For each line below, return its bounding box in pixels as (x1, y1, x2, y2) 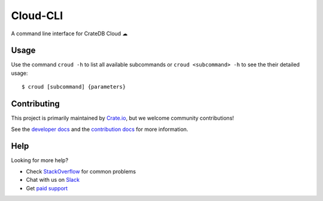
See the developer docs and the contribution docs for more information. (11, 126, 188, 133)
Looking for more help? (11, 157, 69, 164)
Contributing (11, 99, 60, 109)
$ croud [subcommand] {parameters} (22, 84, 126, 90)
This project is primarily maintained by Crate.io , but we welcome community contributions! (11, 114, 234, 122)
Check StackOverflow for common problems (26, 167, 136, 175)
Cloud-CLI (11, 9, 63, 22)
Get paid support (26, 184, 68, 191)
